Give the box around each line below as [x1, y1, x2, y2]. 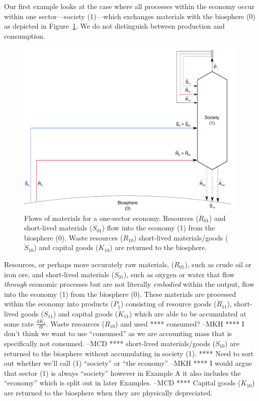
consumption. [4, 30, 45, 41]
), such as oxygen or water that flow [124, 269, 235, 279]
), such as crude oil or [185, 259, 251, 270]
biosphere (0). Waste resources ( [24, 232, 123, 243]
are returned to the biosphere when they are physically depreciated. [4, 387, 213, 397]
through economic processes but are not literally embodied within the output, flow [4, 279, 254, 289]
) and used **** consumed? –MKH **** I [115, 318, 244, 329]
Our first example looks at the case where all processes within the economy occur [4, 1, 254, 11]
